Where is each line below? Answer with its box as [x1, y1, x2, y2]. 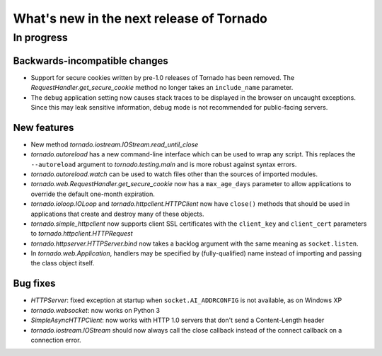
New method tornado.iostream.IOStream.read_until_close [30, 140, 199, 149]
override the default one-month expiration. [30, 190, 155, 198]
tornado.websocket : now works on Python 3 [30, 306, 161, 314]
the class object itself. [30, 259, 95, 268]
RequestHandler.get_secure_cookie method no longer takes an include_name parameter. [30, 84, 294, 92]
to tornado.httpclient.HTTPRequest [30, 229, 134, 238]
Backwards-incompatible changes [13, 54, 169, 67]
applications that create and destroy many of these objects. [30, 209, 204, 218]
